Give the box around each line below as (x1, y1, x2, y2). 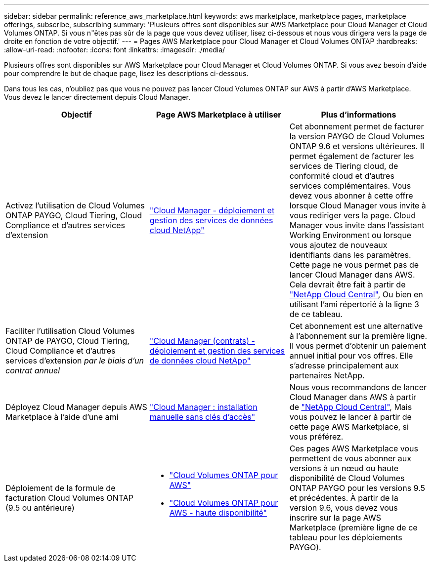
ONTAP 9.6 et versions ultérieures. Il (289, 141, 425, 151)
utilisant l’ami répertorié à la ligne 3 (289, 299, 419, 309)
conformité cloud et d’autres (289, 171, 394, 181)
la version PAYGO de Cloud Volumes (289, 131, 425, 141)
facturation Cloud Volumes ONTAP (5, 493, 134, 503)
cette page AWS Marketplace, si (289, 422, 409, 432)
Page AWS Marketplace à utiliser (156, 110, 281, 120)
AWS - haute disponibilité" (169, 508, 267, 518)
